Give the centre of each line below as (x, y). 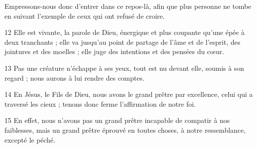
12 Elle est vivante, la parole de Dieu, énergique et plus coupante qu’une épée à (125, 32)
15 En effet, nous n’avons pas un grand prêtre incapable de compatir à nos (117, 120)
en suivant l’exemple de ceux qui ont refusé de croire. (85, 15)
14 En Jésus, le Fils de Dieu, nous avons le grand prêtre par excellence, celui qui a (129, 94)
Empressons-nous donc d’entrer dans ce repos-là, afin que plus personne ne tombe (128, 6)
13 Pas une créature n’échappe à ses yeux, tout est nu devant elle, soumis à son (124, 68)
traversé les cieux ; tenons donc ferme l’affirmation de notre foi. (100, 104)
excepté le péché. (30, 139)
